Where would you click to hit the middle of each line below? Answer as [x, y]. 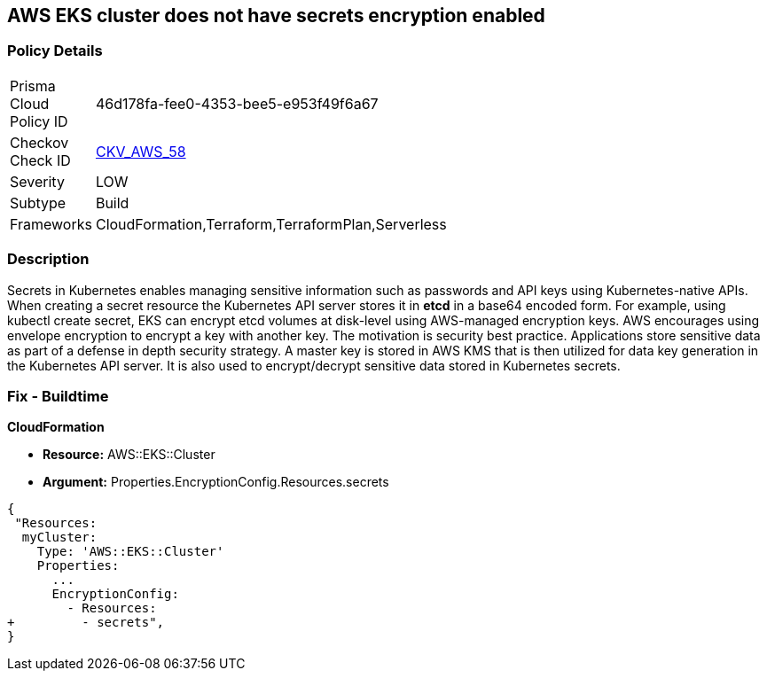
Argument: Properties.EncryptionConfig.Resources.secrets [216, 482]
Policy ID [39, 121]
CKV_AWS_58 [141, 151]
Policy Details [55, 51]
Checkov [39, 142]
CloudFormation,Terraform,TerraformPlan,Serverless [271, 224]
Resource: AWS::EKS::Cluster [129, 455]
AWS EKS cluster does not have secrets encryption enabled [276, 16]
